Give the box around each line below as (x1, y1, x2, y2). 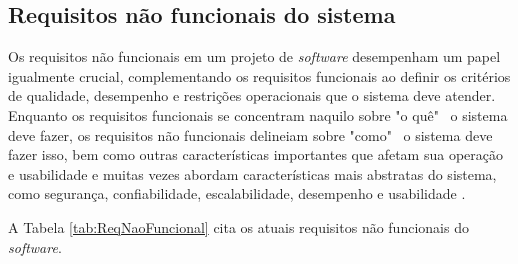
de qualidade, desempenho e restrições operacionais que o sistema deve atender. (8, 85, 496, 106)
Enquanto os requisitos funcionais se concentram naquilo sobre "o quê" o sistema (8, 104, 508, 125)
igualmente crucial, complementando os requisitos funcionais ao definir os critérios (8, 65, 511, 86)
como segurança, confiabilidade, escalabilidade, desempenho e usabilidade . (8, 183, 466, 204)
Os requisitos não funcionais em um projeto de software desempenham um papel (8, 46, 501, 67)
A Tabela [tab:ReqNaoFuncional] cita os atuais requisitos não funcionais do (8, 216, 469, 237)
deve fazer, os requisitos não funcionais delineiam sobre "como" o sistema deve (8, 124, 493, 145)
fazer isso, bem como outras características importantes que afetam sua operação (8, 144, 503, 165)
